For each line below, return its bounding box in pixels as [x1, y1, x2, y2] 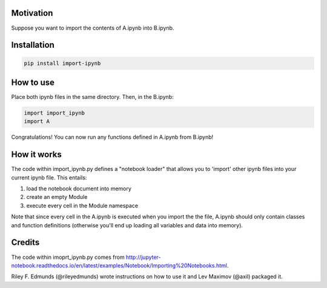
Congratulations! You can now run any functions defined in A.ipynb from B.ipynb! [11, 133, 214, 141]
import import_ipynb [24, 110, 85, 116]
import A [24, 118, 50, 125]
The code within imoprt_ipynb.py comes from [11, 253, 125, 261]
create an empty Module [26, 193, 88, 201]
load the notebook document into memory [26, 185, 131, 192]
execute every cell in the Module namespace [26, 202, 139, 209]
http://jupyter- [125, 253, 161, 261]
